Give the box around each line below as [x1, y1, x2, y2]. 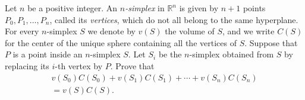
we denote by [87, 25, 136, 37]
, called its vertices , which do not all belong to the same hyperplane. [49, 13, 298, 25]
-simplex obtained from [189, 48, 274, 60]
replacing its [5, 59, 49, 72]
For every [5, 25, 39, 37]
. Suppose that [244, 36, 298, 49]
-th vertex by [55, 59, 103, 72]
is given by [179, 2, 219, 14]
